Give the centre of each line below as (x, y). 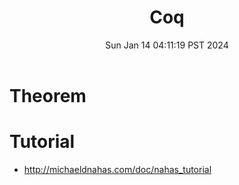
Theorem (48, 95)
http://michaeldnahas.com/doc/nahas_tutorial (117, 169)
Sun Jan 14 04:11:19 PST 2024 (167, 45)
